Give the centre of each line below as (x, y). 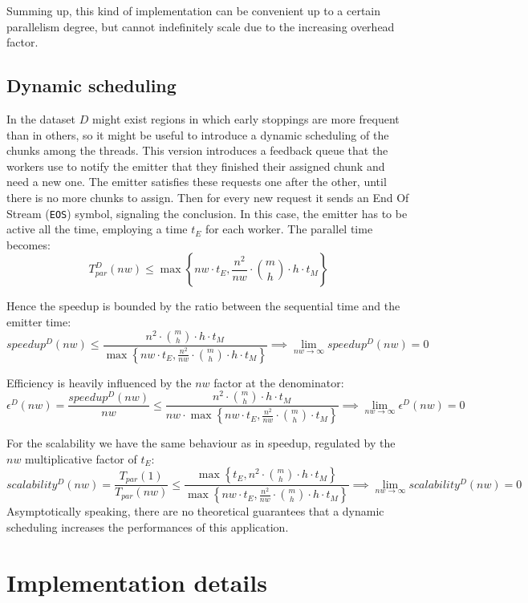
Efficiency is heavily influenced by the (99, 382)
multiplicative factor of (81, 458)
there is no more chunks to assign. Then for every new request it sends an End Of (208, 197)
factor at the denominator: (279, 382)
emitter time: (39, 321)
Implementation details (137, 582)
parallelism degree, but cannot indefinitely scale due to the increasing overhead (201, 26)
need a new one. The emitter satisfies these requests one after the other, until (197, 182)
